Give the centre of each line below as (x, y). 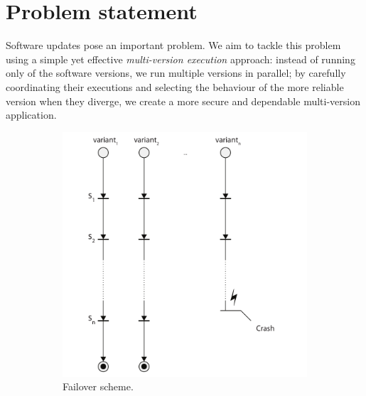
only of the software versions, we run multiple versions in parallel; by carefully (176, 73)
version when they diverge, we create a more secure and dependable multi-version (183, 101)
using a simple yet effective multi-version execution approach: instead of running (181, 59)
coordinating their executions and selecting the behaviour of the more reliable (175, 86)
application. (31, 115)
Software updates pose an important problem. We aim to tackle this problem (173, 45)
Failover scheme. (98, 386)
